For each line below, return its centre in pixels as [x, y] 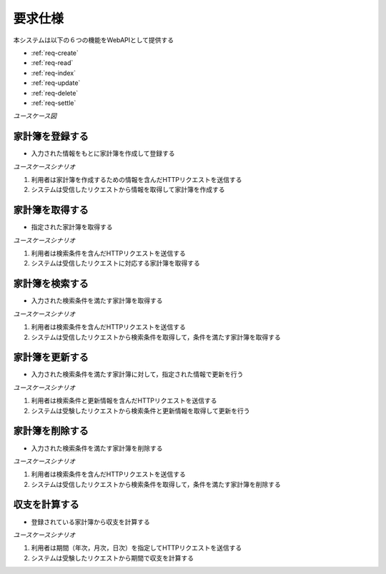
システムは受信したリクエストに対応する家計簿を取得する [115, 263]
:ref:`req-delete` [55, 93]
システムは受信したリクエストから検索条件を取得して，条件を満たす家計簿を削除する [156, 484]
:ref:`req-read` [52, 63]
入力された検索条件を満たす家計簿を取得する [97, 301]
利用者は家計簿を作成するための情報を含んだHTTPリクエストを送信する [137, 179]
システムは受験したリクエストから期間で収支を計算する [113, 558]
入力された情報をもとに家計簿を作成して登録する [103, 153]
